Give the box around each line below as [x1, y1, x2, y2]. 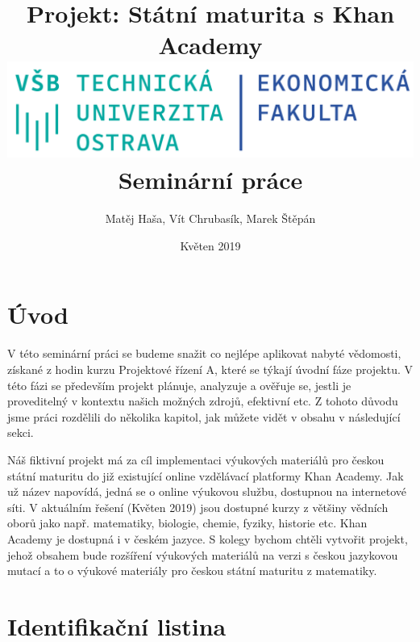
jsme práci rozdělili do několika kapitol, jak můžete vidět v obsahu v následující [7, 408, 401, 425]
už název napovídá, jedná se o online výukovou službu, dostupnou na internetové [7, 483, 406, 500]
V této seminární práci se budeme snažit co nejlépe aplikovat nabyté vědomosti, [7, 345, 401, 362]
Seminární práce [118, 163, 303, 196]
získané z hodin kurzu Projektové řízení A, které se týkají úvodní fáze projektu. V [7, 361, 414, 377]
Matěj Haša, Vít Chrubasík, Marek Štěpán [105, 210, 316, 227]
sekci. [7, 424, 34, 441]
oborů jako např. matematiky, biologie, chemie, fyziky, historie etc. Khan [7, 514, 368, 531]
